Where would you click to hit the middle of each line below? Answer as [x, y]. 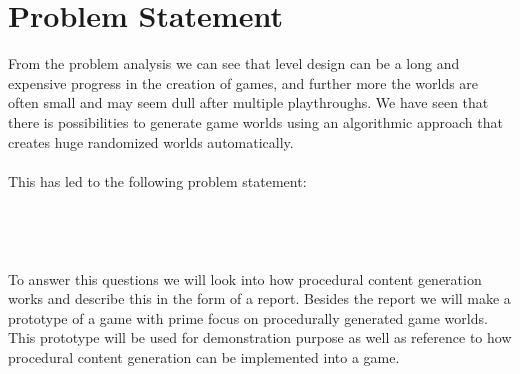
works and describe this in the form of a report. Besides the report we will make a [259, 298]
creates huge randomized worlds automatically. [151, 141]
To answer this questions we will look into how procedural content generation [245, 278]
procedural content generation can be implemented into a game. [204, 357]
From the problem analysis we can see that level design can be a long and [234, 63]
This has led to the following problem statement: [157, 180]
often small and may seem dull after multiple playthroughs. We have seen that [248, 102]
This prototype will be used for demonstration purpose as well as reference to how [260, 337]
